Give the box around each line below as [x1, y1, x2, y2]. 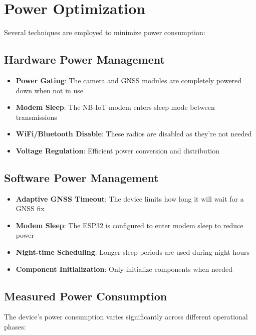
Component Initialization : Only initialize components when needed [16, 263, 233, 274]
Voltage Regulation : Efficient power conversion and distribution [16, 145, 220, 155]
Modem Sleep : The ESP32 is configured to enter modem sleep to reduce [16, 220, 243, 230]
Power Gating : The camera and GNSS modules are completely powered [16, 75, 242, 85]
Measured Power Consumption [4, 288, 167, 303]
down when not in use [16, 85, 84, 95]
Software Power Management [4, 170, 159, 185]
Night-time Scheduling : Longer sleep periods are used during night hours [16, 247, 250, 257]
